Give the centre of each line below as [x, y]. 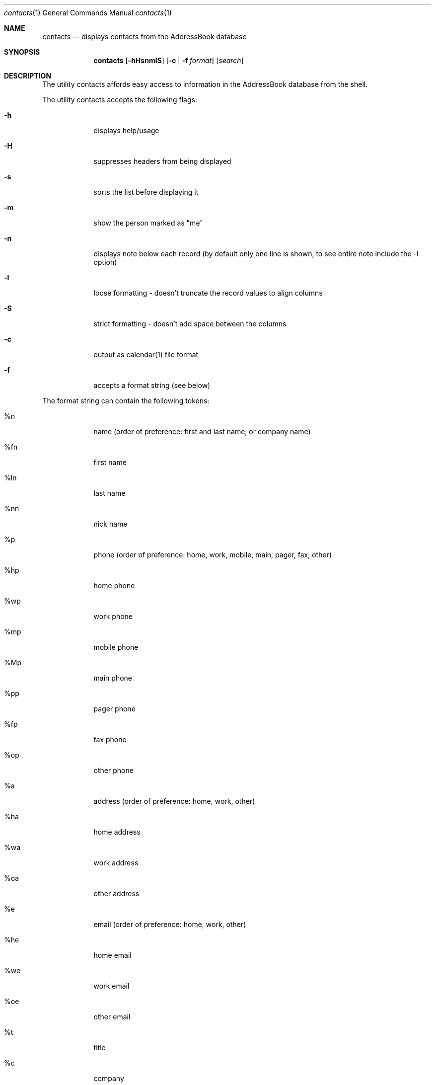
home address [117, 832]
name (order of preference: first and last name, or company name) [202, 431]
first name [110, 462]
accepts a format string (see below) [152, 385]
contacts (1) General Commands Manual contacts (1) [88, 13]
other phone [113, 770]
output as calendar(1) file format [146, 354]
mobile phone [116, 647]
